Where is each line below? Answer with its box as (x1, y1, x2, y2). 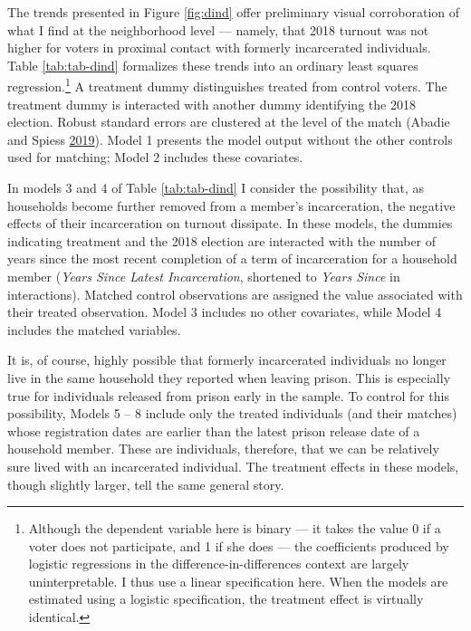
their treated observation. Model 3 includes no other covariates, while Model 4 (7, 302, 442, 321)
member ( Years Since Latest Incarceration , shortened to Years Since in (7, 266, 400, 285)
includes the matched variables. (7, 320, 181, 339)
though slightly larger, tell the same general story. (7, 474, 284, 493)
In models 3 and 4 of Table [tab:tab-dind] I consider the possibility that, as (7, 178, 425, 196)
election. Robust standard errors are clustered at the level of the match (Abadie (7, 112, 450, 131)
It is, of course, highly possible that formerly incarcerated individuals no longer (7, 350, 447, 369)
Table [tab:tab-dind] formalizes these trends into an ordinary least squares (7, 55, 418, 74)
